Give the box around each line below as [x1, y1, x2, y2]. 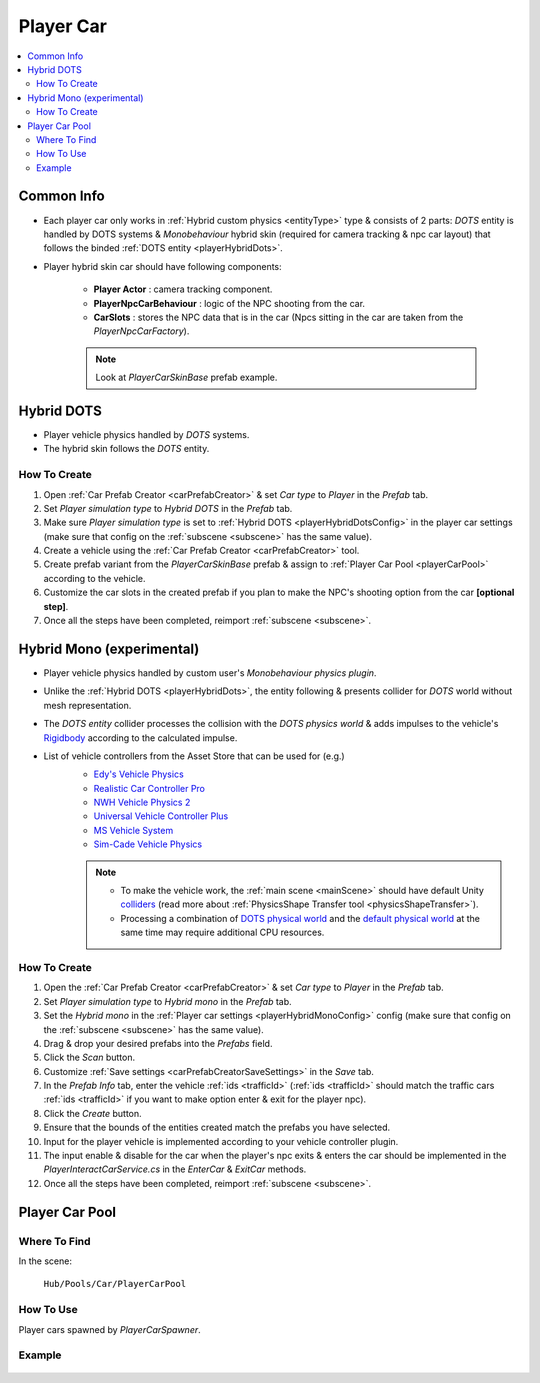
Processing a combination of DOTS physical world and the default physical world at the [120, 912, 480, 924]
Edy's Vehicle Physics [93, 768, 184, 780]
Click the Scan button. [43, 1051, 135, 1064]
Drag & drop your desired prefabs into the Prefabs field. [43, 1037, 273, 1049]
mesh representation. [43, 699, 132, 711]
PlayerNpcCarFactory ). [93, 325, 190, 337]
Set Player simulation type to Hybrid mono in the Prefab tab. [43, 995, 292, 1007]
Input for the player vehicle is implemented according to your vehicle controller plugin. [43, 1135, 399, 1147]
